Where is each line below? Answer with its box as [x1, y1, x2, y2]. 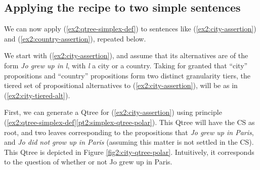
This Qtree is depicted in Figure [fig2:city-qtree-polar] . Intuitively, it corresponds [4, 146, 254, 157]
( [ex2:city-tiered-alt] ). [4, 90, 70, 100]
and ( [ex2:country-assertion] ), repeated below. [4, 33, 146, 44]
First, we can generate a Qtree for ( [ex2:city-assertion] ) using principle [4, 107, 222, 117]
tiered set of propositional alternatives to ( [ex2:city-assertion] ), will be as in [4, 80, 238, 91]
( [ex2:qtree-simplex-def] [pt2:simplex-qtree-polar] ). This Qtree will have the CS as [4, 116, 255, 127]
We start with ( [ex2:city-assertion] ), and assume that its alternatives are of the [4, 50, 248, 61]
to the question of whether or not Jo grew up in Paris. [4, 156, 172, 167]
